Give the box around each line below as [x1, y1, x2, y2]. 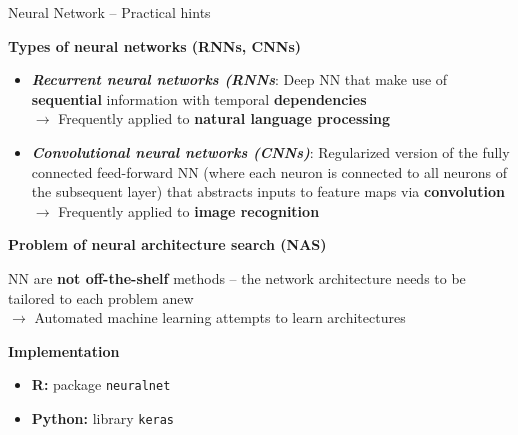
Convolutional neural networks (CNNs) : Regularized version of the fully [31, 141, 510, 162]
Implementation [8, 340, 120, 361]
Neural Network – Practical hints [8, 2, 211, 22]
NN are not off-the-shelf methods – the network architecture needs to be [8, 267, 466, 288]
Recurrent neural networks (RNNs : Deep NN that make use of [31, 69, 448, 90]
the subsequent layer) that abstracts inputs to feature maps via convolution [31, 181, 505, 202]
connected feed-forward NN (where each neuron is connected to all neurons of [31, 161, 507, 182]
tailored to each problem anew [8, 287, 194, 308]
